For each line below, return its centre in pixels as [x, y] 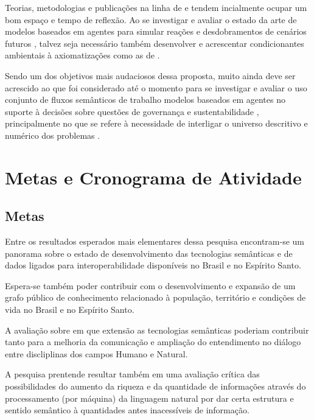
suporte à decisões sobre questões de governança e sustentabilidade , [132, 111]
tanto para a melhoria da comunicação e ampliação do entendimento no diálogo [153, 342]
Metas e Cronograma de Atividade [153, 177]
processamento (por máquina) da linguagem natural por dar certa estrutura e [149, 398]
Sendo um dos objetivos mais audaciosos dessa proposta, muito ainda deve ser [150, 75]
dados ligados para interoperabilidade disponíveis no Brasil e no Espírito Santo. [153, 265]
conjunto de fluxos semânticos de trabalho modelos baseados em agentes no [145, 100]
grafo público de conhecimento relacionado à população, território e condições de [155, 297]
